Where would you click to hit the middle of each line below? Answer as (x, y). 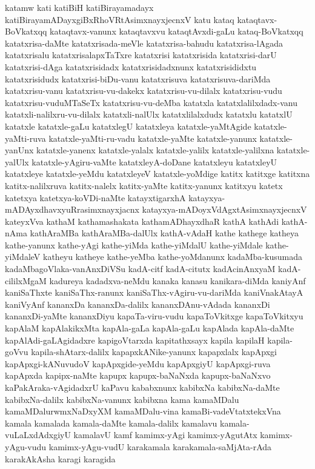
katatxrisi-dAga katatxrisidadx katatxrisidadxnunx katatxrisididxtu (131, 66)
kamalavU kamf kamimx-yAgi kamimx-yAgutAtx (165, 435)
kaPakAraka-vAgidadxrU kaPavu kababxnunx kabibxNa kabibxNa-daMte (142, 387)
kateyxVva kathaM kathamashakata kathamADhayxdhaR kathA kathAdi (142, 221)
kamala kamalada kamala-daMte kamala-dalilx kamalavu (111, 423)
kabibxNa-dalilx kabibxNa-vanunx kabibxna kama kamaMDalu (122, 399)
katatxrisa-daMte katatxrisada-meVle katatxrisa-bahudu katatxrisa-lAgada (144, 43)
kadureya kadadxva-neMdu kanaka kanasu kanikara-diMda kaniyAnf (177, 280)
